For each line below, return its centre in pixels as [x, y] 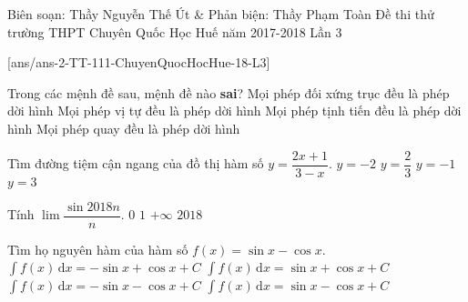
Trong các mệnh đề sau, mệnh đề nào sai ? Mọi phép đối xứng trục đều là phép [229, 92]
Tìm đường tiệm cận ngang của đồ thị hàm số [136, 163]
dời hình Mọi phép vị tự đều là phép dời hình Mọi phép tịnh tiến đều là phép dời [234, 111]
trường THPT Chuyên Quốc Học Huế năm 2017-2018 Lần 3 [175, 31]
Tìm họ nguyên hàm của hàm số [98, 249]
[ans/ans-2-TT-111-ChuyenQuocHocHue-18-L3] [139, 62]
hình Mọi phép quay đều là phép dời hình [124, 128]
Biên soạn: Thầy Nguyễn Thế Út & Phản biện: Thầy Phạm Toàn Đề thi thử [221, 14]
